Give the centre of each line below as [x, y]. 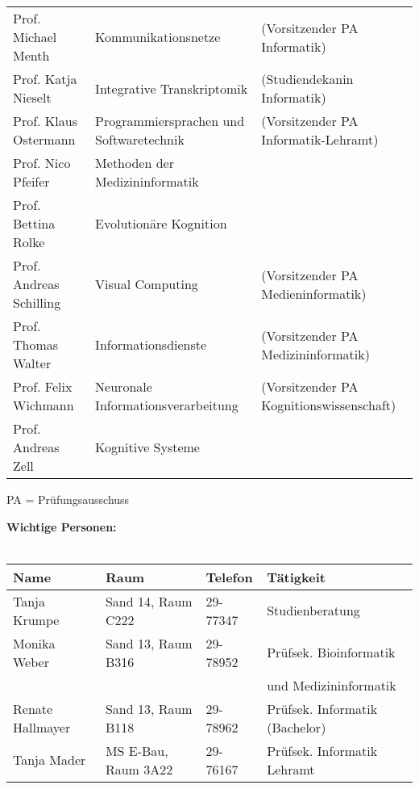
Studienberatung [313, 611]
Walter [32, 363]
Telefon [229, 577]
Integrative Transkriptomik [172, 88]
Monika [34, 643]
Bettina [34, 223]
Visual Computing [147, 284]
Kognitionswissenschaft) [329, 405]
